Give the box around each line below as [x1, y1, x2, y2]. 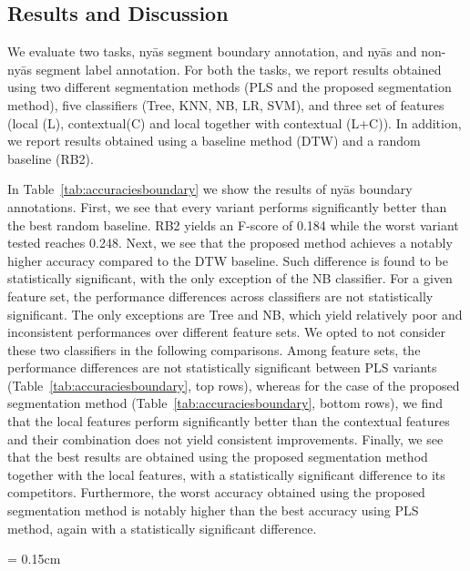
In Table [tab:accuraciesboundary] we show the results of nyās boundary [7, 179, 413, 199]
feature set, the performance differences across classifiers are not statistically [7, 286, 434, 305]
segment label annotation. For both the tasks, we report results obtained [36, 59, 442, 78]
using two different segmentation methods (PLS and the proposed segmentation [7, 77, 452, 97]
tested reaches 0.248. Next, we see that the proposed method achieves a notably [7, 233, 453, 252]
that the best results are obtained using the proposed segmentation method [7, 447, 428, 466]
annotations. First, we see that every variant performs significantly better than [7, 197, 447, 216]
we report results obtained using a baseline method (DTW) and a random [7, 131, 421, 150]
